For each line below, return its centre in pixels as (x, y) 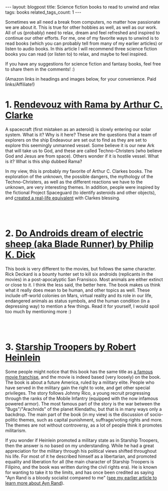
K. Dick (20, 255)
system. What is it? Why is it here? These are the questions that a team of (81, 134)
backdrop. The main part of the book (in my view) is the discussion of (77, 414)
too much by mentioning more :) (38, 311)
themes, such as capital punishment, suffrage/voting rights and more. (91, 419)
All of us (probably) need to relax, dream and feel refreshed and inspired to (83, 33)
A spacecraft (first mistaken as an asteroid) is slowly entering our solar (78, 129)
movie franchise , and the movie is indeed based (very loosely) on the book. (83, 377)
